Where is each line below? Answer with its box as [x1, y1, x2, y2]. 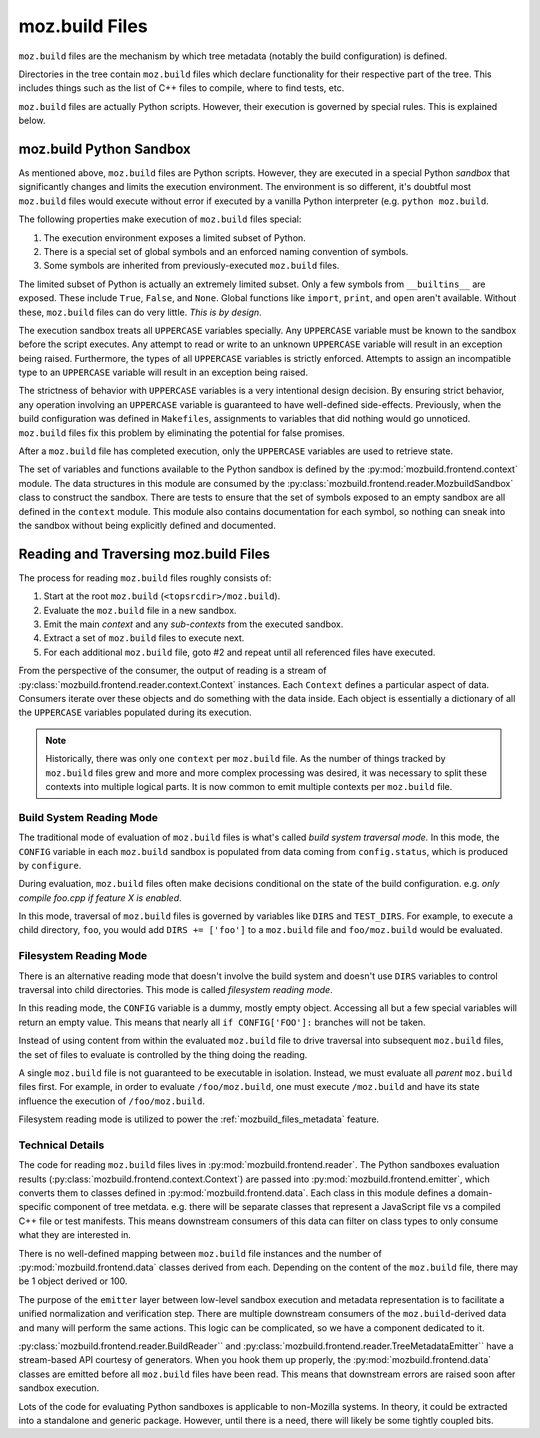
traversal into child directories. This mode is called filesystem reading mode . [18, 984, 334, 995]
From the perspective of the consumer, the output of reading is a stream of [18, 665, 327, 677]
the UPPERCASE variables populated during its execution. [18, 706, 252, 719]
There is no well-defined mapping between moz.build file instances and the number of [18, 1247, 382, 1259]
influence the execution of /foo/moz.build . [18, 1095, 205, 1107]
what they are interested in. [18, 1229, 132, 1241]
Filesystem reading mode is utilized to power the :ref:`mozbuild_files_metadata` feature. [18, 1113, 380, 1125]
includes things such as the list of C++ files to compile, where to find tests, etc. [18, 82, 345, 94]
